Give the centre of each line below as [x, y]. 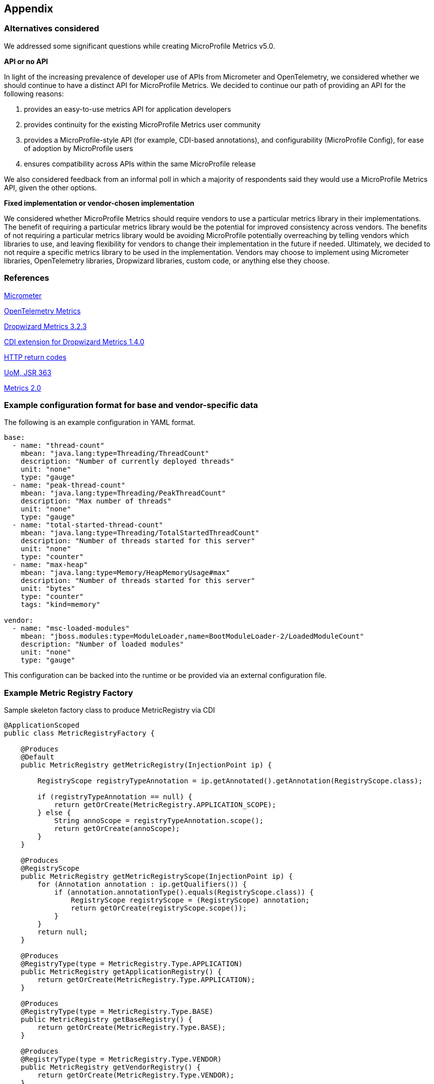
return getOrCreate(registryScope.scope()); [159, 908]
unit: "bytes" [48, 589]
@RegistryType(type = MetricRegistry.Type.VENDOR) [121, 1059]
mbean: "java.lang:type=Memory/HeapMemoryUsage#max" [125, 573]
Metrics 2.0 [23, 388]
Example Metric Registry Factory [69, 693]
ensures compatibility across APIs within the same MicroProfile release [140, 164]
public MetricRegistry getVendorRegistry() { [111, 1067]
